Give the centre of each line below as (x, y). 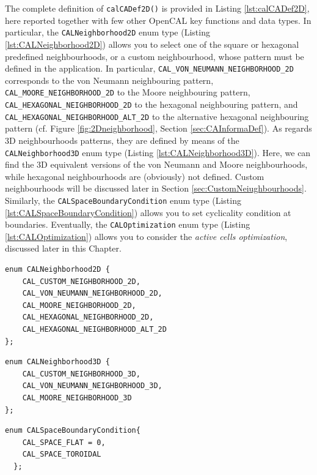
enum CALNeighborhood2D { (57, 270)
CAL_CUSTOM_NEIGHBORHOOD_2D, (81, 281)
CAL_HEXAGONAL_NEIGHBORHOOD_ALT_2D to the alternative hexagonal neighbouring (157, 116)
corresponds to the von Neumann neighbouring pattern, (109, 80)
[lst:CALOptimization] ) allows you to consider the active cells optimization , (146, 236)
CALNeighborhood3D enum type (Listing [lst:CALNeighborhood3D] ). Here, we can (158, 152)
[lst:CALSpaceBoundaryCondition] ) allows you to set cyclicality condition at (148, 212)
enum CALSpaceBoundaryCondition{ (73, 431)
